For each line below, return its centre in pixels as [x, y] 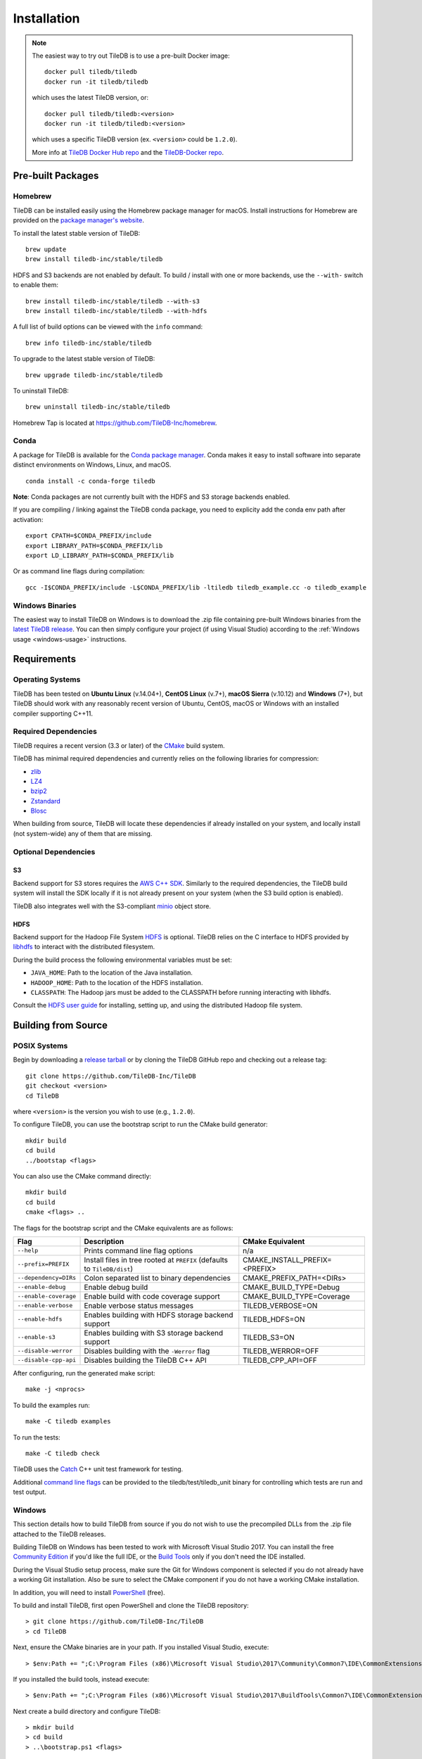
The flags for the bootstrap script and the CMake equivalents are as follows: [123, 1228]
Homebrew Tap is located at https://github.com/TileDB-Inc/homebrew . [115, 423]
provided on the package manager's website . [78, 220]
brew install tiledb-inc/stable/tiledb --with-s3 [113, 301]
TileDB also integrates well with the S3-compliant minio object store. [112, 906]
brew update [46, 249]
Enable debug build [116, 1287]
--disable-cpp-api [47, 1360]
